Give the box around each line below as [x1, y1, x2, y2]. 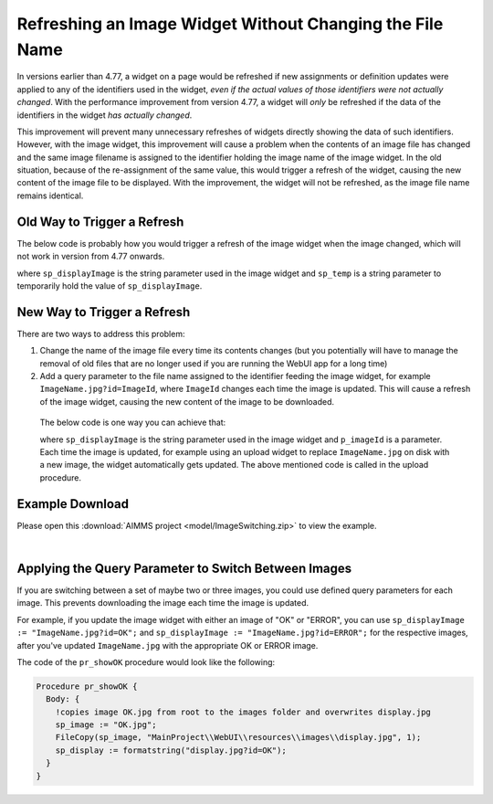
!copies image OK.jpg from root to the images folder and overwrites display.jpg [55, 706, 431, 717]
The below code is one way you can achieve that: [39, 417, 226, 428]
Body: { [46, 694, 80, 704]
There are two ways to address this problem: [16, 328, 185, 339]
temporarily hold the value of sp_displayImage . [16, 280, 203, 291]
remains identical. [16, 190, 84, 201]
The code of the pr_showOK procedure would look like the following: [16, 656, 276, 667]
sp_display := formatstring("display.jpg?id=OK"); [55, 745, 287, 756]
